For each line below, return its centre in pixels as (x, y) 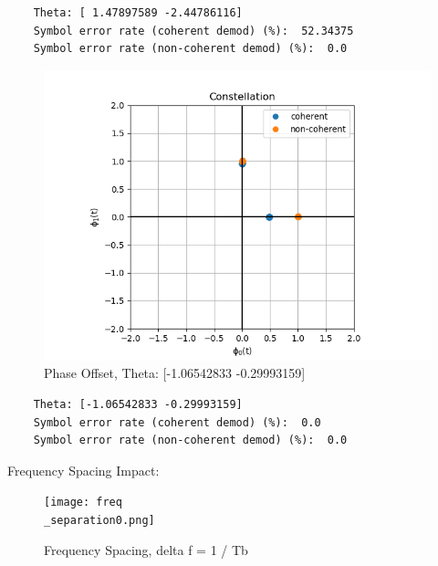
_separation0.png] (99, 520)
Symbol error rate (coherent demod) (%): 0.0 (177, 422)
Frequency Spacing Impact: (83, 470)
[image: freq (83, 503)
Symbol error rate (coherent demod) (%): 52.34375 (193, 31)
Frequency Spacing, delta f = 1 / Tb (146, 549)
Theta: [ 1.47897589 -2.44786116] (138, 13)
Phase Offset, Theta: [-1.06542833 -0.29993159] (175, 373)
